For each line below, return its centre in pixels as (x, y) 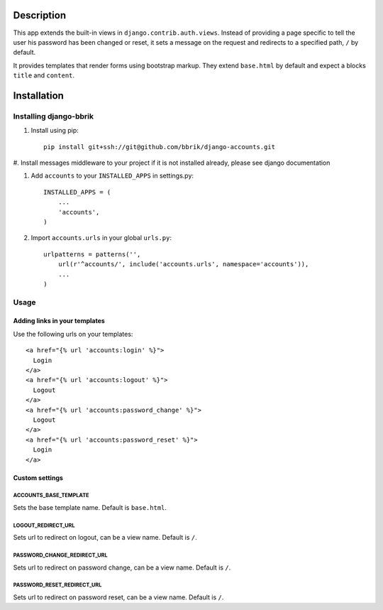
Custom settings (38, 478)
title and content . (44, 75)
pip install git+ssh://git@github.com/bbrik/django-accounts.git (160, 147)
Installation (38, 96)
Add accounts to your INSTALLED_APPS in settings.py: (112, 176)
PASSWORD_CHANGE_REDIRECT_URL (60, 555)
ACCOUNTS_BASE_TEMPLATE (51, 496)
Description (40, 15)
